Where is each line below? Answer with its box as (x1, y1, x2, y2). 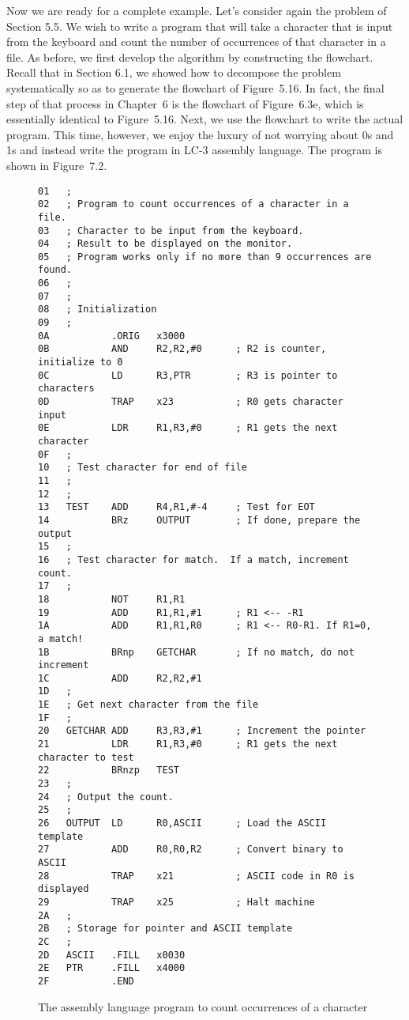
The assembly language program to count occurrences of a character (38, 998, 368, 1014)
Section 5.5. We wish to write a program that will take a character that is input (6, 17, 393, 34)
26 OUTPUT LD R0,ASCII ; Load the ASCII (38, 818, 327, 829)
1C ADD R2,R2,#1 (38, 672, 202, 684)
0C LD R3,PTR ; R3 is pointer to (38, 369, 338, 381)
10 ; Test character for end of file (38, 462, 247, 474)
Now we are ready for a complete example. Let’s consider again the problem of (6, 2, 387, 18)
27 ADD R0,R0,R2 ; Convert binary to (38, 844, 343, 856)
